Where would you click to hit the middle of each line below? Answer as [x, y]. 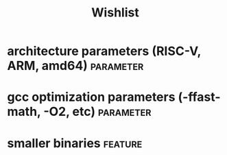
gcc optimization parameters [91, 97]
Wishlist [115, 13]
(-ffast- [199, 97]
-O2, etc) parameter [97, 112]
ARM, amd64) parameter [75, 66]
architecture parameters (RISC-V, [104, 51]
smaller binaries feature [75, 143]
